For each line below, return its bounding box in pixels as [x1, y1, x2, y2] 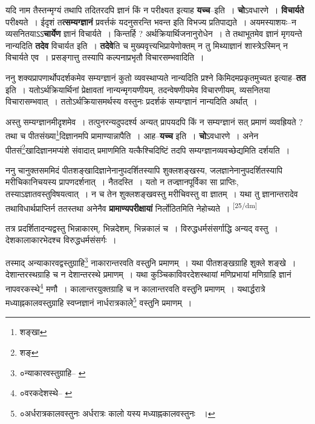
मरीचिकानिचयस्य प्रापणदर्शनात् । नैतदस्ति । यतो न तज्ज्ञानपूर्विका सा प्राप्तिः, [5, 175, 239, 188]
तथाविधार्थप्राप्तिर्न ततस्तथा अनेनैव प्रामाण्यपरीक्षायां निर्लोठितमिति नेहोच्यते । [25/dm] [5, 200, 258, 214]
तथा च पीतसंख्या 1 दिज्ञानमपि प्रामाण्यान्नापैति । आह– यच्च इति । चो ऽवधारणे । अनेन [5, 128, 259, 142]
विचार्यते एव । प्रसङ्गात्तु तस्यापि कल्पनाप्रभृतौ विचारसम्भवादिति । [5, 51, 204, 64]
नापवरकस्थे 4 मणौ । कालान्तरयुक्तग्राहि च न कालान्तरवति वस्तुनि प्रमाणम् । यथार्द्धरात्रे [5, 280, 265, 295]
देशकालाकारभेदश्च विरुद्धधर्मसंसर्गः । [5, 233, 117, 246]
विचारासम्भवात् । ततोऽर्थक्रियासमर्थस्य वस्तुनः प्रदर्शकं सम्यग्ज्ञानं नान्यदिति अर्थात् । [5, 95, 258, 108]
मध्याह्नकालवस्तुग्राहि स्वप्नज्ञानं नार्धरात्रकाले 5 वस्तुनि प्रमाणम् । [5, 295, 192, 308]
